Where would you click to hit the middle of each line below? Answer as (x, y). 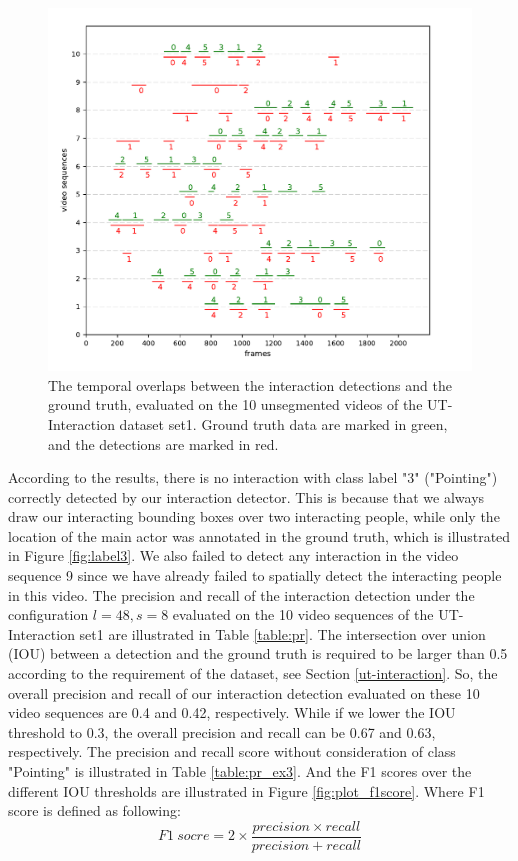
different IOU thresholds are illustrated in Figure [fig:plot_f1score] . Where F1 (246, 790)
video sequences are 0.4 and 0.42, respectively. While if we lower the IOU (232, 712)
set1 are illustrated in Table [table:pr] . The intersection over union (282, 633)
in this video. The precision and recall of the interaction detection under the (241, 594)
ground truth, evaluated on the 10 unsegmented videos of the (235, 404)
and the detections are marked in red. (163, 443)
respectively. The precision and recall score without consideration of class (232, 751)
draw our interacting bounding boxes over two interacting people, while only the (254, 516)
